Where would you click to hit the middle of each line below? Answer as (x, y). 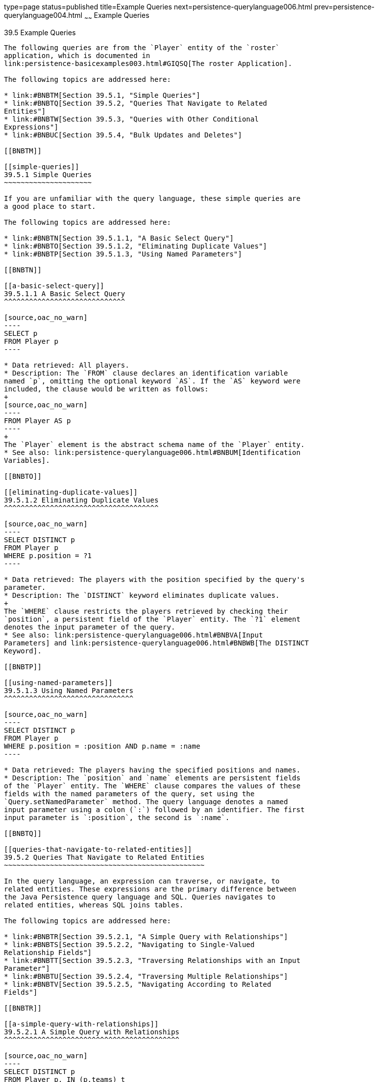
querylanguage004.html (43, 15)
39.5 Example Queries (40, 32)
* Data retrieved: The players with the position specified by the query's (154, 579)
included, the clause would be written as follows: (107, 389)
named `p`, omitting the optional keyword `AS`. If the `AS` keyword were (152, 381)
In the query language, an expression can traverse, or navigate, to (142, 881)
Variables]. (27, 460)
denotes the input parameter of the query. (90, 627)
